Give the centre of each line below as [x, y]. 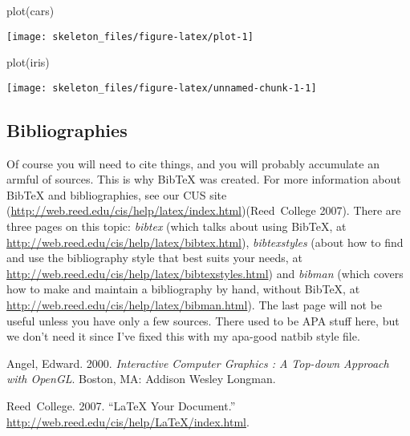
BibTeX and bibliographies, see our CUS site [117, 194]
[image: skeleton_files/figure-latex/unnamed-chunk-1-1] [162, 88]
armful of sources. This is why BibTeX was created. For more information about [204, 179]
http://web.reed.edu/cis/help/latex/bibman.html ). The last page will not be [195, 305]
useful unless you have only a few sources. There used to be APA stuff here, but [203, 320]
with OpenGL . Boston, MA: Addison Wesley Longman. [141, 379]
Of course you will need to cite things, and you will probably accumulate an [193, 163]
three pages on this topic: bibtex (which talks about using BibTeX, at [177, 226]
